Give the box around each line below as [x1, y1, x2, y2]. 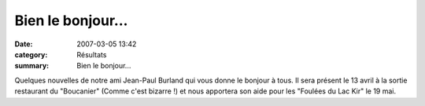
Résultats [76, 49, 107, 59]
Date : [14, 39, 33, 49]
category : [14, 49, 48, 59]
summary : [14, 61, 50, 71]
